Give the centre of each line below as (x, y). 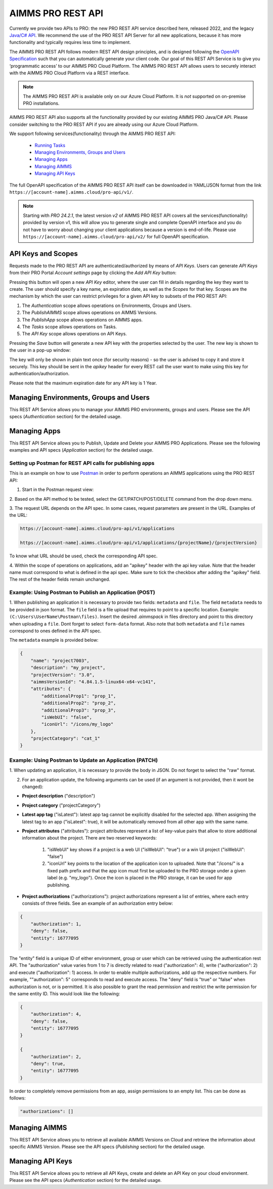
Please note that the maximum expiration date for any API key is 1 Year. (83, 383)
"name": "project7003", (60, 660)
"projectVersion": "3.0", (63, 675)
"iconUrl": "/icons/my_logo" (77, 724)
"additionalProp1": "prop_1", (79, 696)
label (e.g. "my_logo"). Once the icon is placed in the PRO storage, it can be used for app (140, 878)
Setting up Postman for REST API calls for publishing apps (82, 463)
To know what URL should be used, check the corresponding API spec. (83, 556)
